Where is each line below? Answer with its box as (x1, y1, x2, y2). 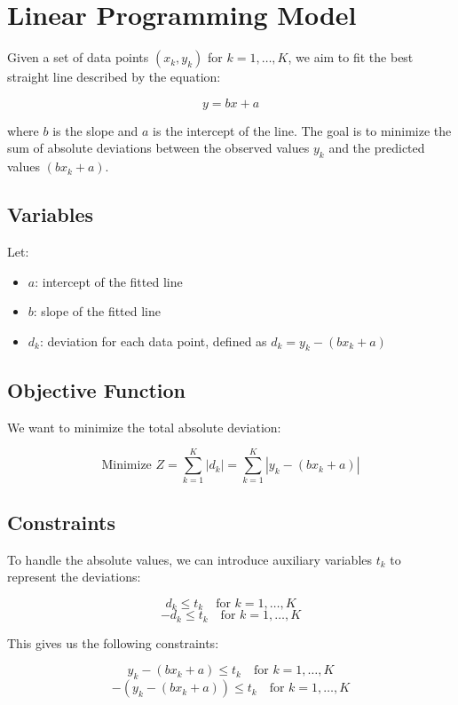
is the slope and (52, 121, 138, 139)
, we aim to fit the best (288, 48, 414, 67)
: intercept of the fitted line (35, 272, 183, 290)
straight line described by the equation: (7, 67, 221, 86)
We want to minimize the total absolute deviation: (7, 417, 281, 436)
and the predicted (328, 139, 425, 157)
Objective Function (7, 376, 186, 403)
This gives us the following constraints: (7, 633, 219, 652)
